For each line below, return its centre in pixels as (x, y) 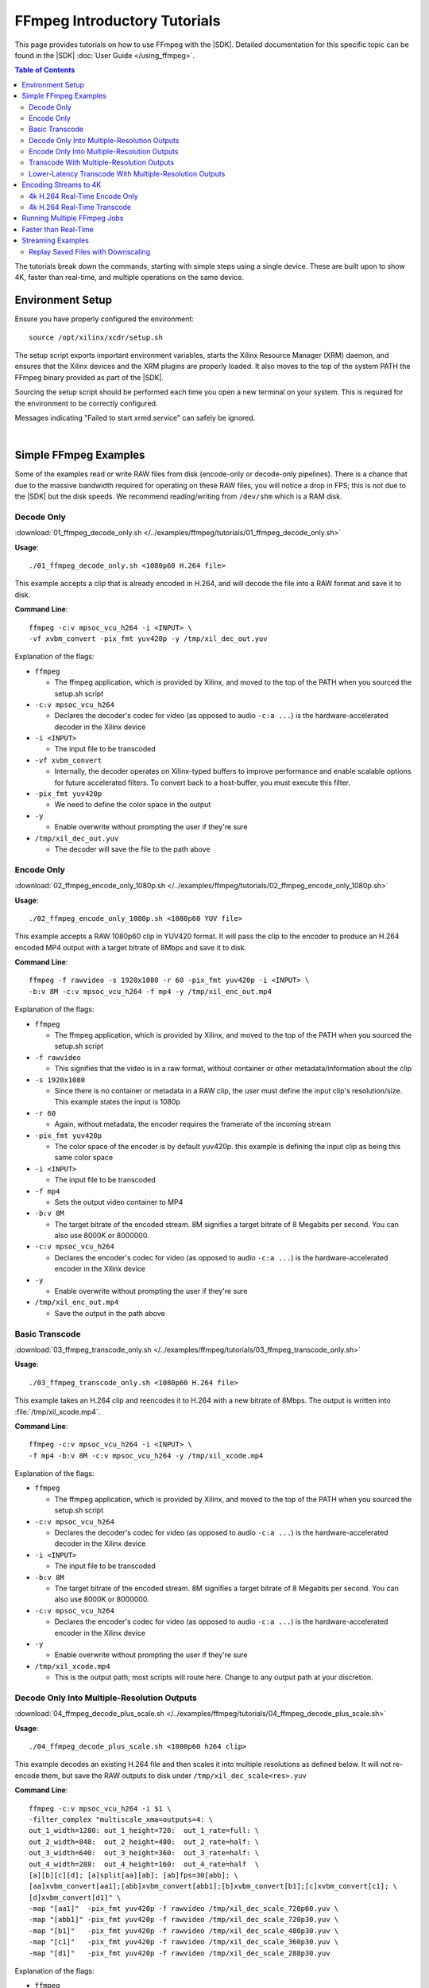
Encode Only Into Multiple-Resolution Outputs (104, 152)
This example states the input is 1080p (117, 1102)
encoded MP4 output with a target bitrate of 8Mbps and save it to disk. (131, 947)
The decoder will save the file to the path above (132, 849)
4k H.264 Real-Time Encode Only (83, 196)
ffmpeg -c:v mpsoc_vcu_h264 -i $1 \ (100, 1808)
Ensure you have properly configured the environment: (104, 319)
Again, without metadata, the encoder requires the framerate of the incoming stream (193, 1124)
